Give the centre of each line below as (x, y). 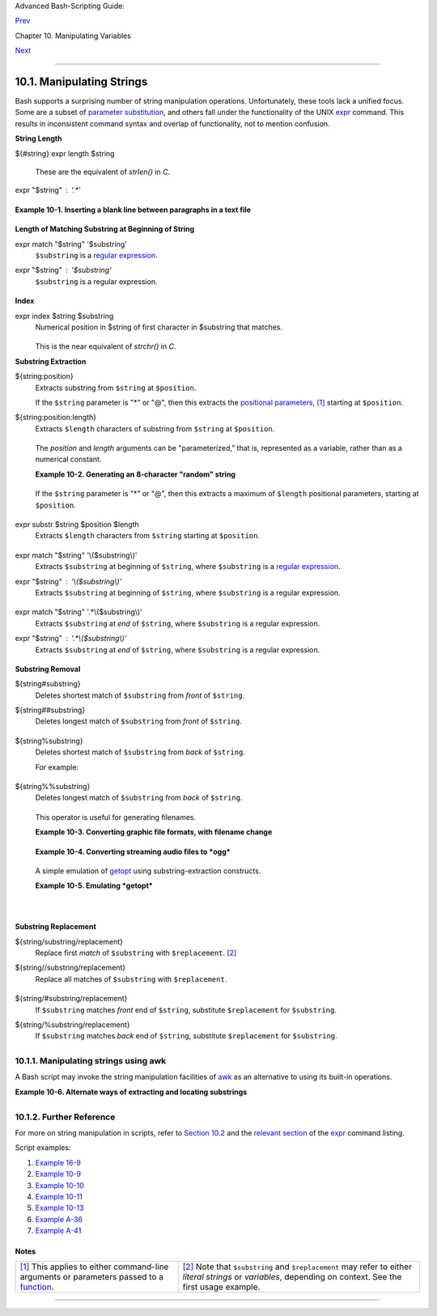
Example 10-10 (59, 1185)
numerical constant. (68, 459)
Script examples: (43, 1148)
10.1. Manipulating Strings (81, 81)
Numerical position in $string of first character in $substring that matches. (159, 327)
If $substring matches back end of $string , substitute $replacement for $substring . (186, 1036)
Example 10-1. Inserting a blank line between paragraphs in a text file (133, 210)
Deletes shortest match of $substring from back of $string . (140, 752)
